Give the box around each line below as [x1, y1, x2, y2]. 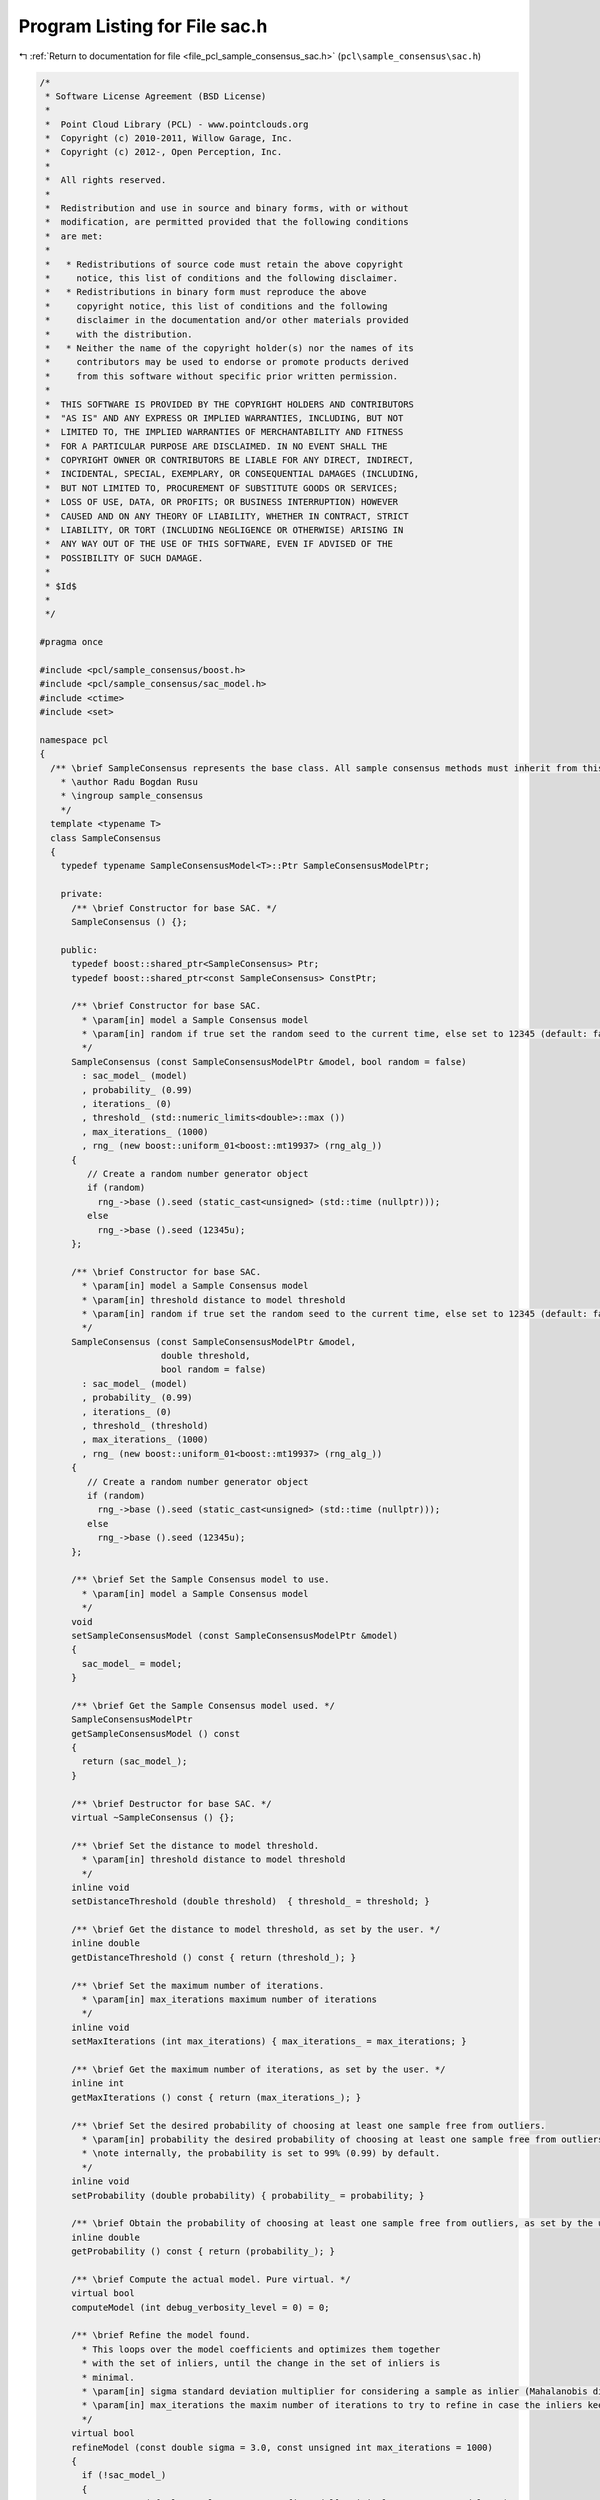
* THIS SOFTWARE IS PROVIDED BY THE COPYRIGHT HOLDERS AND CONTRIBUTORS [45, 398, 415, 410]
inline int [71, 2078, 125, 2089]
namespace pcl [39, 734, 109, 745]
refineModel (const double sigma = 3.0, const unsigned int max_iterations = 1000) [71, 2441, 494, 2453]
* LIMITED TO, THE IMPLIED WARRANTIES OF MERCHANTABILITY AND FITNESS [45, 426, 404, 438]
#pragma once [39, 636, 104, 648]
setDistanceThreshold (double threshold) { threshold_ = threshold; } [71, 1896, 430, 1907]
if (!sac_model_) [81, 2470, 167, 2481]
